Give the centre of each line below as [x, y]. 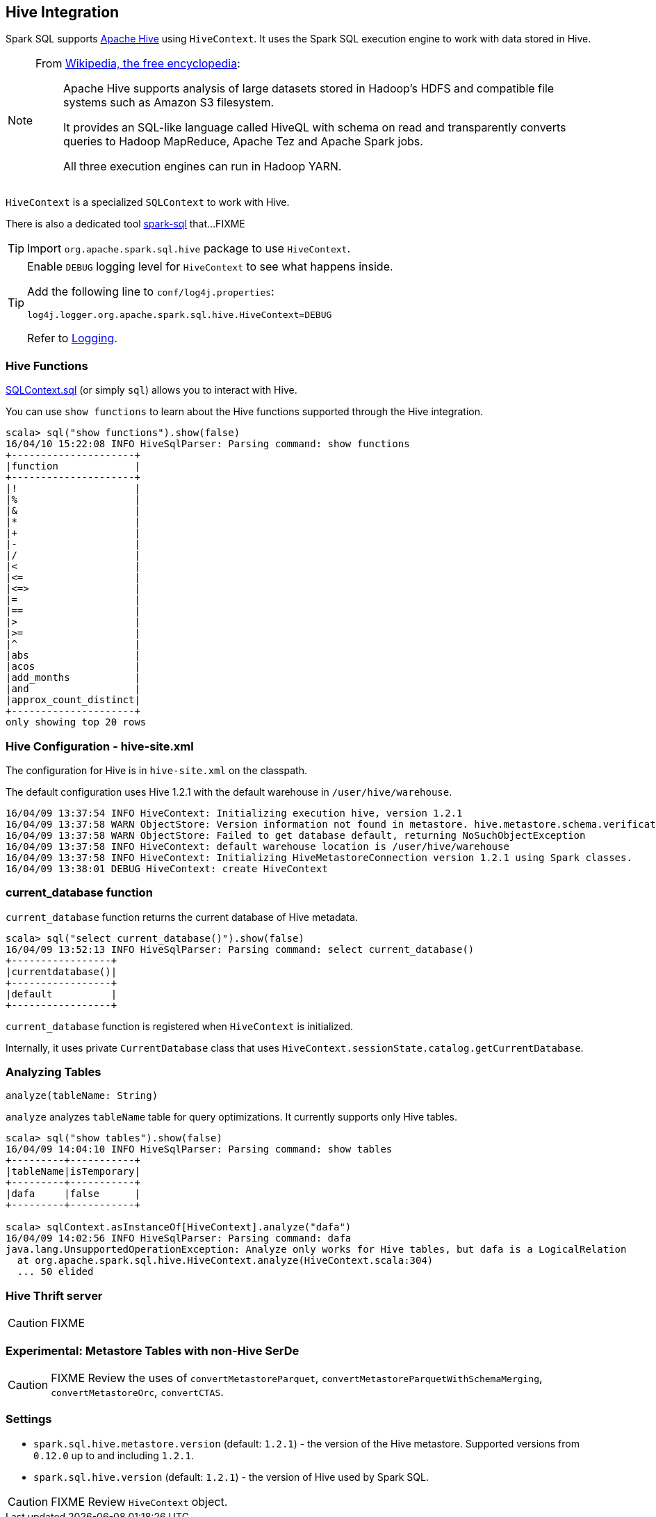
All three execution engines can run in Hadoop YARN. [203, 167]
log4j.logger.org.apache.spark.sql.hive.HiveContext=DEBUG [180, 315]
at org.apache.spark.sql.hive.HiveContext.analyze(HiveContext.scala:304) [225, 1261]
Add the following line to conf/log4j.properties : [151, 292]
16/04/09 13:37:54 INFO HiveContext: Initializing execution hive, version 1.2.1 [234, 813]
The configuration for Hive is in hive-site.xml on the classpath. [156, 770]
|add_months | [73, 678]
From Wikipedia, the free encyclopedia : [138, 64]
